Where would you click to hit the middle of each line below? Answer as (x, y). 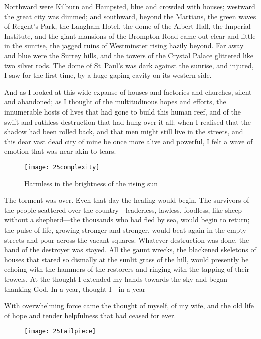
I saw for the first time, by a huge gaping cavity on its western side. (108, 75)
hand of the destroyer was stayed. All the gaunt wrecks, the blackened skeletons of (130, 249)
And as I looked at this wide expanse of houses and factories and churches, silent (128, 92)
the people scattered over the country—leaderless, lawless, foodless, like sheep (123, 210)
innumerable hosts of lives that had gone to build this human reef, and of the (122, 111)
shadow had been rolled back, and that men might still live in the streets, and (124, 131)
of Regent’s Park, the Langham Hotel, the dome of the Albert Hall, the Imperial (127, 26)
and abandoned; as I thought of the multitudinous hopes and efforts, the (115, 102)
